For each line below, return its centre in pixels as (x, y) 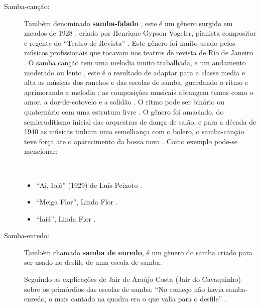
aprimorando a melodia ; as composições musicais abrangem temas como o (139, 92)
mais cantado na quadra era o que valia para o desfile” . (140, 299)
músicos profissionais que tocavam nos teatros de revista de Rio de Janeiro (139, 53)
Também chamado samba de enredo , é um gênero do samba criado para (138, 252)
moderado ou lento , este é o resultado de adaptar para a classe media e (135, 72)
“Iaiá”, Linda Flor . (66, 218)
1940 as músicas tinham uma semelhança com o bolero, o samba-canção (134, 131)
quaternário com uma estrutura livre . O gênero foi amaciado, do (124, 111)
